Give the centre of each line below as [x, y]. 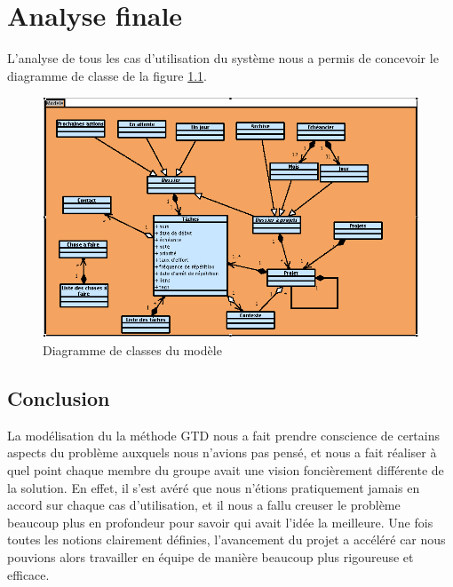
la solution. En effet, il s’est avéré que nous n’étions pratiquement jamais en [214, 487]
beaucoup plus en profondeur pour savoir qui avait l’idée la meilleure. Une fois [220, 522]
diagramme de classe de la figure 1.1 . [107, 75]
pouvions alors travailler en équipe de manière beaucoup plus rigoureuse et [211, 556]
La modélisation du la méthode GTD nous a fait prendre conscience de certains [224, 435]
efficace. [28, 574]
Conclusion [59, 397]
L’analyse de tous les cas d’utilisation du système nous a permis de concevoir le [223, 58]
